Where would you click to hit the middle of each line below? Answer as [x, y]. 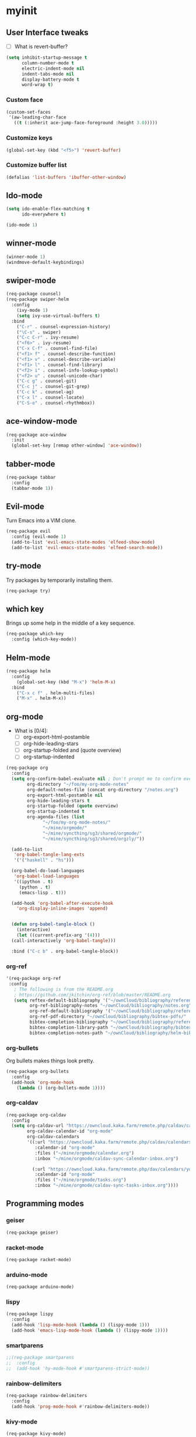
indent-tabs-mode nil [48, 74]
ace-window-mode [42, 421]
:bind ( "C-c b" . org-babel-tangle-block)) [65, 951]
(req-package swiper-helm [37, 299]
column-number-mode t [48, 63]
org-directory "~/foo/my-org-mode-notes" [78, 784]
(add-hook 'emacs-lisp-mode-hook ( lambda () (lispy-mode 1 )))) [90, 1330]
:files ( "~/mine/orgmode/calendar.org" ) [84, 1153]
